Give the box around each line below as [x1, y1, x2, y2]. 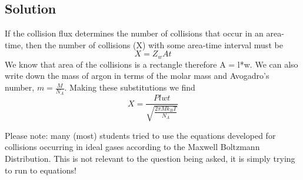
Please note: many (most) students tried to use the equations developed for [5, 129, 276, 141]
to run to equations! [5, 164, 76, 176]
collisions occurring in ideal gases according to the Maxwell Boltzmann [5, 141, 260, 153]
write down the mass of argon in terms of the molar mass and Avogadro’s [5, 69, 269, 82]
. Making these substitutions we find [64, 81, 195, 94]
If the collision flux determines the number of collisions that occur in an [5, 27, 264, 39]
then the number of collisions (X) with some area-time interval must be [25, 38, 283, 51]
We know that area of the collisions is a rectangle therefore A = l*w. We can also [5, 58, 298, 70]
